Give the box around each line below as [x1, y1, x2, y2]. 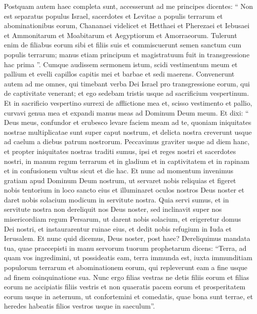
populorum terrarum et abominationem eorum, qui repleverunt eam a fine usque [4, 262, 248, 273]
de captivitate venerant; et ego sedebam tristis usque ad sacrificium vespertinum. [4, 88, 249, 98]
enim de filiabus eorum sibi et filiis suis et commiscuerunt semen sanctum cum [4, 39, 242, 50]
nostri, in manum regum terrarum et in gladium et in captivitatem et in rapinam [4, 156, 250, 166]
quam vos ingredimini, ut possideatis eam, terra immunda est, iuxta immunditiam [4, 252, 253, 263]
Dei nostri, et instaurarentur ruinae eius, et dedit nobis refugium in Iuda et [4, 223, 232, 234]
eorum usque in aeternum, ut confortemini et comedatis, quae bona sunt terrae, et [4, 291, 253, 301]
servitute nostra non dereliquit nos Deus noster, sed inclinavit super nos [4, 204, 222, 214]
